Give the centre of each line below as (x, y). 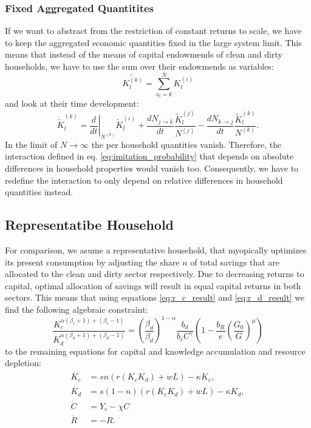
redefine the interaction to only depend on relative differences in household (144, 180)
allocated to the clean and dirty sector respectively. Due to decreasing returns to (155, 274)
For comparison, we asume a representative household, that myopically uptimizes (156, 250)
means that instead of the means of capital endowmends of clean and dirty (144, 54)
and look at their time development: (72, 103)
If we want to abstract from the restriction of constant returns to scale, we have (153, 31)
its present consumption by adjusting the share (92, 262)
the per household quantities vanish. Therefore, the (186, 144)
